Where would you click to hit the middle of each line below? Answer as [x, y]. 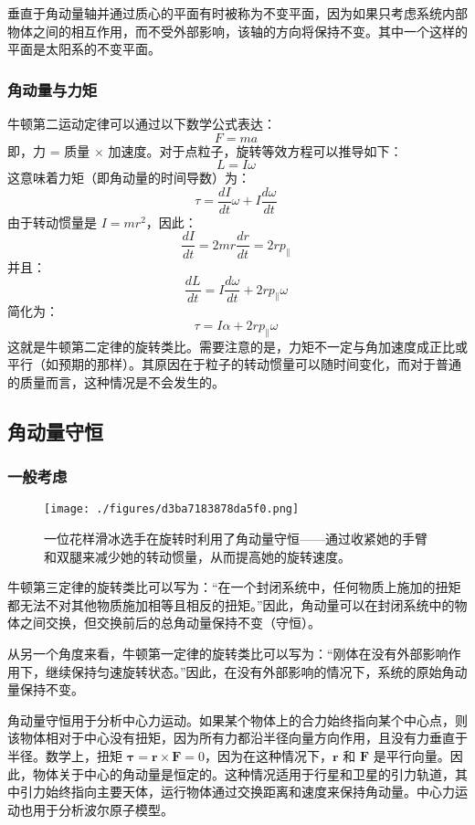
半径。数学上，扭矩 [65, 755]
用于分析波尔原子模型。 [103, 809]
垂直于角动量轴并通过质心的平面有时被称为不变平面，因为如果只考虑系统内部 [237, 13]
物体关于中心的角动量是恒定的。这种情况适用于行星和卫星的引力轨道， [243, 773]
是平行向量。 [412, 755]
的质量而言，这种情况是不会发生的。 [116, 381]
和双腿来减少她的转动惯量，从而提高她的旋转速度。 [197, 556]
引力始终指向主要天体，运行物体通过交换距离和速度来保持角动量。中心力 [237, 792]
